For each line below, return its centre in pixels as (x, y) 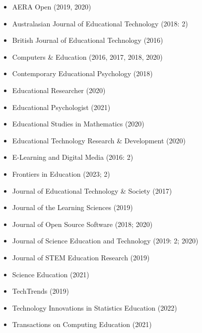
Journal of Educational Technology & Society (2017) (92, 190)
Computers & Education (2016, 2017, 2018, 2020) (87, 56)
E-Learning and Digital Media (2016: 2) (73, 157)
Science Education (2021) (51, 274)
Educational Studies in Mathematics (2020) (78, 124)
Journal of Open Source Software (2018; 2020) (82, 224)
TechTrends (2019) (40, 291)
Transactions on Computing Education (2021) (82, 324)
